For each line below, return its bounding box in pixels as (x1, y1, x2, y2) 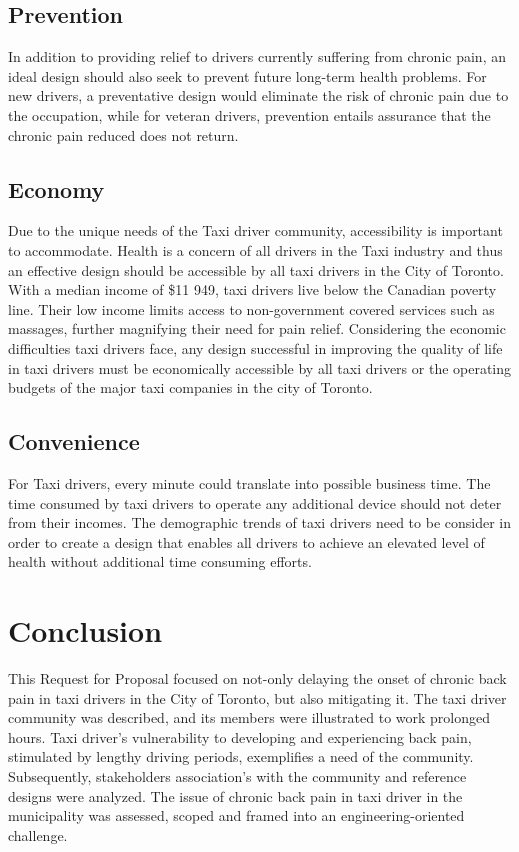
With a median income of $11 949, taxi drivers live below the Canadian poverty (8, 279, 497, 300)
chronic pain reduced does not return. (8, 124, 239, 145)
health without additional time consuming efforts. (8, 551, 312, 572)
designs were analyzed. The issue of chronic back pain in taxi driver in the (8, 785, 463, 806)
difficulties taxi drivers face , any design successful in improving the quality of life (8, 337, 503, 358)
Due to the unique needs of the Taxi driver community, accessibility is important (8, 220, 503, 241)
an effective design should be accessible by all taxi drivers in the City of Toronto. (8, 259, 504, 280)
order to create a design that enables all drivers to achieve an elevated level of (8, 531, 485, 552)
